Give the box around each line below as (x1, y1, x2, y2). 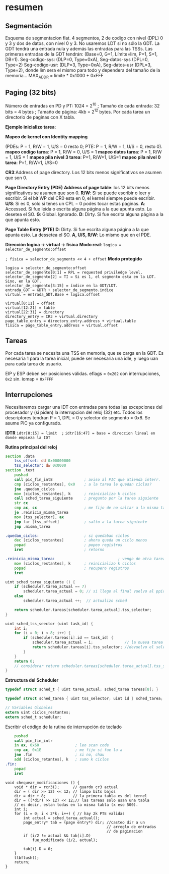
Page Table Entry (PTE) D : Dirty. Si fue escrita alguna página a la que (5, 226, 149, 232)
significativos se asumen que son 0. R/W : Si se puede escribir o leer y (5, 190, 151, 196)
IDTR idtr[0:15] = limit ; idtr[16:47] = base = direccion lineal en (5, 429, 155, 435)
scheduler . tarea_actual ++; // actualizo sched (23, 598, 127, 604)
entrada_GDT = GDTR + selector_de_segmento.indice (5, 287, 114, 293)
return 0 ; (14, 659, 35, 664)
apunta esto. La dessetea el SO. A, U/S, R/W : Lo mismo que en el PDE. (5, 232, 151, 238)
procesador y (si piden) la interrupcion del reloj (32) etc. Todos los (5, 409, 143, 415)
